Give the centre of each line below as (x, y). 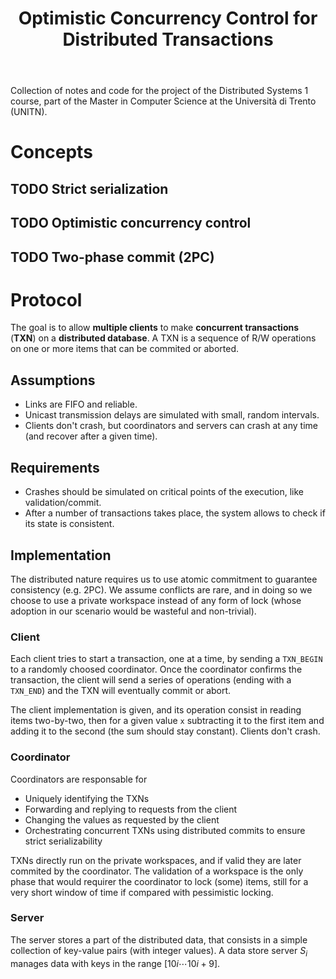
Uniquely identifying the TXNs (87, 798)
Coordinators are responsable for (79, 779)
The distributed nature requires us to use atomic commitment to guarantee (164, 579)
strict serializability (63, 841)
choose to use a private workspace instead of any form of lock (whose (156, 600)
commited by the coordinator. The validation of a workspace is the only (157, 871)
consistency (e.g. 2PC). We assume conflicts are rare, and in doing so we (161, 589)
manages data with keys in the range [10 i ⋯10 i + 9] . (115, 963)
